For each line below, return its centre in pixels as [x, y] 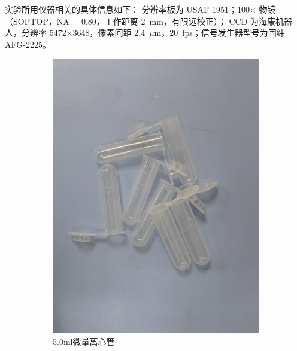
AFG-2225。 [28, 44]
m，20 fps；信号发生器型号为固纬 [219, 33]
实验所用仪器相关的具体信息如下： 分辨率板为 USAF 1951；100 [127, 9]
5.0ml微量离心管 [84, 341]
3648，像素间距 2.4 [109, 33]
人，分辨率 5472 [36, 33]
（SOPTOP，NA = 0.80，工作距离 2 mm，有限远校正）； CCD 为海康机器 [149, 21]
